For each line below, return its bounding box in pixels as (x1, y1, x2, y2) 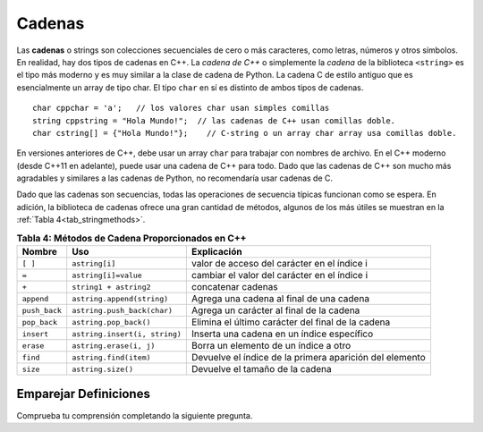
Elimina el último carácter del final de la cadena (191, 316, 391, 328)
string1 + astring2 (72, 282, 151, 292)
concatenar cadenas (191, 281, 278, 292)
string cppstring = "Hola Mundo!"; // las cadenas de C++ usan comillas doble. (32, 115, 396, 125)
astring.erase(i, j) (72, 341, 156, 351)
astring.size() (72, 364, 134, 374)
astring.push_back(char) (72, 305, 174, 315)
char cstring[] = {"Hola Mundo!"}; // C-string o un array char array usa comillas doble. (32, 128, 457, 138)
